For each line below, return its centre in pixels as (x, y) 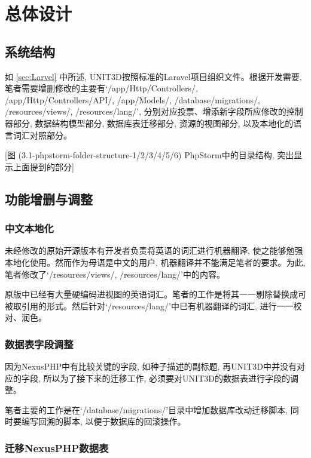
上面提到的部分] (43, 166)
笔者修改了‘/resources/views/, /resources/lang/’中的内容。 (115, 274)
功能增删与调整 (49, 199)
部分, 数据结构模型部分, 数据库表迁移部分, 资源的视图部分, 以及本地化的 (153, 123)
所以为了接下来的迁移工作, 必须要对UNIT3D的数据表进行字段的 (167, 378)
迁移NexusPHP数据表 (57, 448)
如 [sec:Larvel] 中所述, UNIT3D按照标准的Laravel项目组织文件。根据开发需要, (153, 76)
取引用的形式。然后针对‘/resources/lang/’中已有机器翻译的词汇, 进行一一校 (157, 305)
